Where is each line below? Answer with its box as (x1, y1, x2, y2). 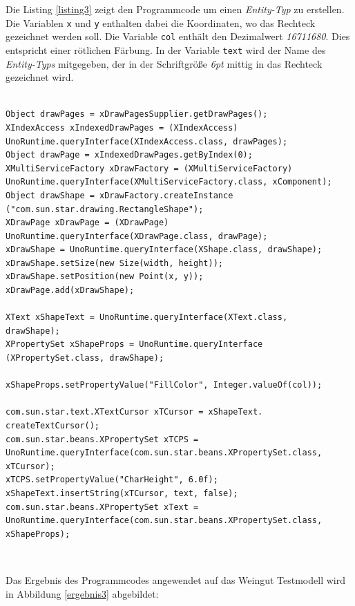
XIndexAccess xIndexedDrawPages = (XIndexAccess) (6, 122, 238, 133)
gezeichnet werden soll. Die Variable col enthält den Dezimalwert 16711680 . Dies (6, 29, 350, 44)
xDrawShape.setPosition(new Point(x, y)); (6, 272, 204, 282)
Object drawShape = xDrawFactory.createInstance (6, 190, 233, 200)
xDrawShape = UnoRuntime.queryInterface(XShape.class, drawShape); (6, 245, 323, 255)
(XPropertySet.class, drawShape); (6, 353, 164, 363)
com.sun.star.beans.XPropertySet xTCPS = (6, 434, 199, 444)
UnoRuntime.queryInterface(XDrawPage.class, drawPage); (6, 231, 268, 241)
